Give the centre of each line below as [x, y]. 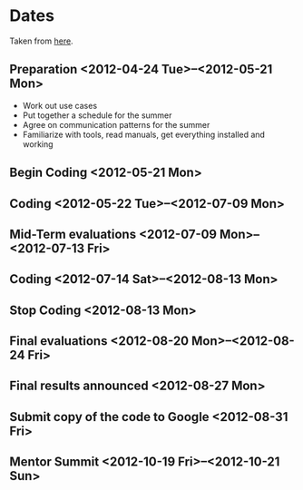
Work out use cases [60, 105]
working [38, 144]
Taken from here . [42, 41]
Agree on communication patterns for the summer [116, 124]
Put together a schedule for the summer [97, 115]
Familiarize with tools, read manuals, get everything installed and [144, 134]
